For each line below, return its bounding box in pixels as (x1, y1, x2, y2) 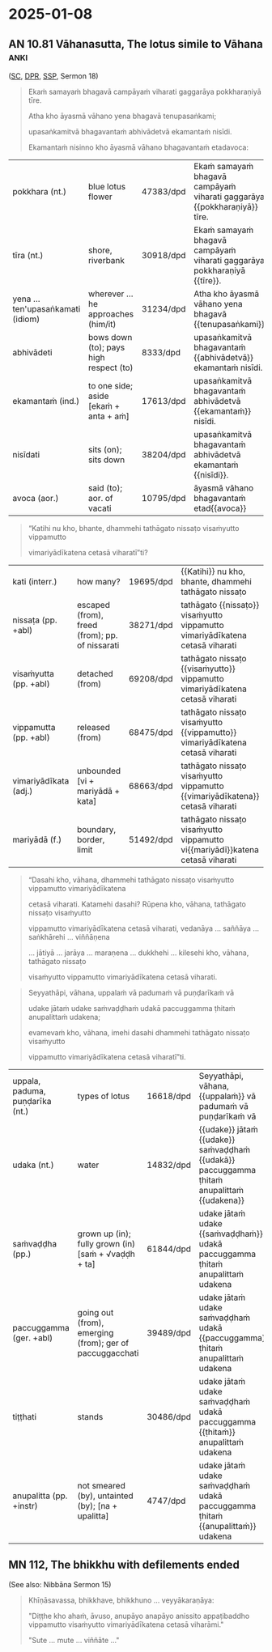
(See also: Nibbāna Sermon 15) (8, 1579, 112, 1589)
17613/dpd (141, 396, 186, 406)
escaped (76, 600, 111, 610)
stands (77, 1412, 104, 1422)
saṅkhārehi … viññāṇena (28, 932, 111, 941)
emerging (77, 1327, 114, 1338)
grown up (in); (77, 1228, 131, 1239)
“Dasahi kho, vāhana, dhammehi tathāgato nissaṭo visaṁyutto (28, 875, 235, 885)
